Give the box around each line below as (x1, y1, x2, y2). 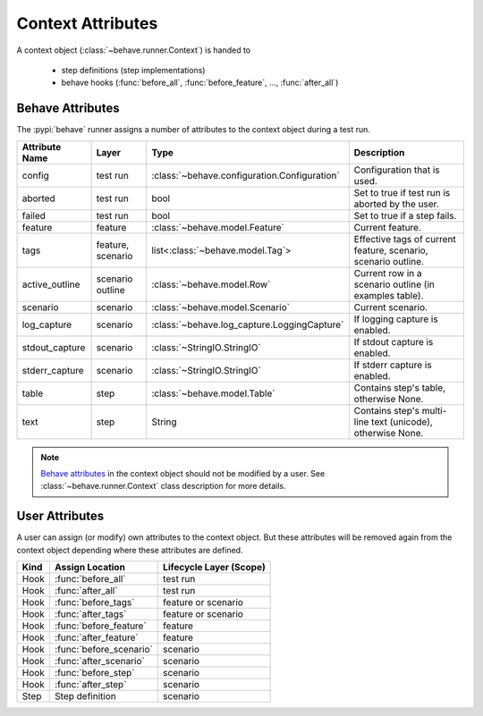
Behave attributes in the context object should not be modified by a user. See (40, 468, 326, 479)
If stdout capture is (353, 335, 434, 348)
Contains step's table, (353, 381, 446, 393)
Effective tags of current (353, 232, 456, 245)
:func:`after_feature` (55, 631, 139, 644)
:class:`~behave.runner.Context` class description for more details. (40, 481, 286, 492)
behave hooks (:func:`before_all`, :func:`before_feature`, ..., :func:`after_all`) (61, 77, 339, 88)
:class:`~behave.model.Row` (151, 278, 271, 291)
